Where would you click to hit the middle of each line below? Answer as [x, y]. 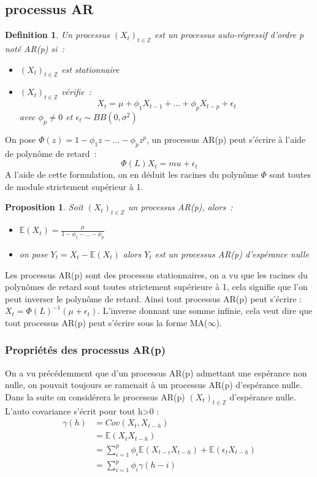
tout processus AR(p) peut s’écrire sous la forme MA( [106, 322]
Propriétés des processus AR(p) [85, 350]
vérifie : [76, 92]
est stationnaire [90, 69]
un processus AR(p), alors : [180, 207]
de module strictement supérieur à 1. [74, 186]
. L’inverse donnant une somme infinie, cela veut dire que [205, 311]
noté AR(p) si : [35, 48]
